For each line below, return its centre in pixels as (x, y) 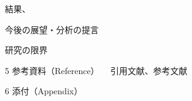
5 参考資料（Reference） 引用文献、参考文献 (96, 70)
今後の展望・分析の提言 (52, 29)
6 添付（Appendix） (44, 91)
